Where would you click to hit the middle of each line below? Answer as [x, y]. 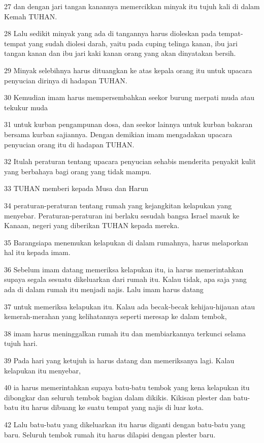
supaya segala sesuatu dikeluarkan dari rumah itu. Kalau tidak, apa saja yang [125, 279]
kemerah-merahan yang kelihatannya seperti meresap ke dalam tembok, [115, 316]
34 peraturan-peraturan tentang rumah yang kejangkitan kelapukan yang [118, 205]
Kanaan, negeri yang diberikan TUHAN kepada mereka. [92, 225]
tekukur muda [26, 107]
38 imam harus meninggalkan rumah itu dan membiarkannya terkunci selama [125, 333]
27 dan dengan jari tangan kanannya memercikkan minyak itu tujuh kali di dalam [132, 6]
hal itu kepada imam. [37, 252]
